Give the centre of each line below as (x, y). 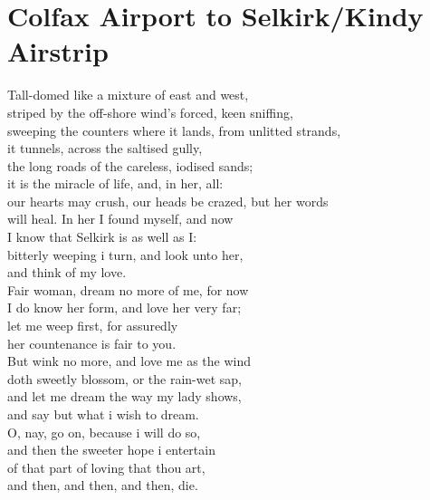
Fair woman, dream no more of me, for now (128, 289)
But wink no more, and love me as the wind (129, 361)
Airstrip (58, 51)
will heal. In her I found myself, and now (120, 219)
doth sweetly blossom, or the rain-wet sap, (124, 378)
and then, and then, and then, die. (103, 485)
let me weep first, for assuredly (93, 326)
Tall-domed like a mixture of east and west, (128, 95)
